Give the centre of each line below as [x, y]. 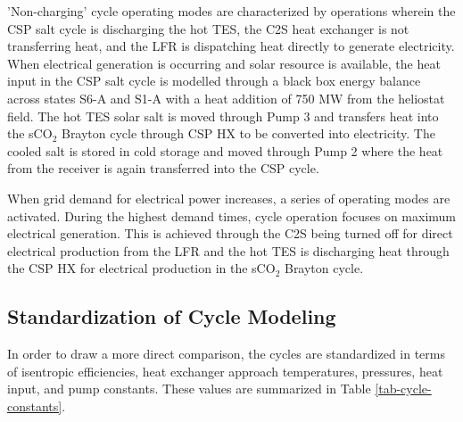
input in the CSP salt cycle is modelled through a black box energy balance [214, 81]
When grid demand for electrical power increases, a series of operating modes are [229, 198]
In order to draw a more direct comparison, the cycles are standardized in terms [227, 354]
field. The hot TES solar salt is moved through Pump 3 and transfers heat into [223, 116]
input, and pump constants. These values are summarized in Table [189, 389]
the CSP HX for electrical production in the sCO [141, 268]
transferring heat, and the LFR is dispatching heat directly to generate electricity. [231, 46]
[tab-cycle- [403, 389]
